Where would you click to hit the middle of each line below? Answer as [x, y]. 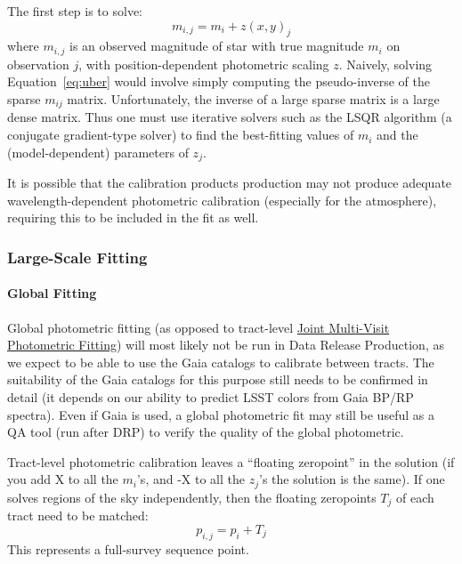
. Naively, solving [385, 64]
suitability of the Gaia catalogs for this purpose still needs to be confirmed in [218, 379]
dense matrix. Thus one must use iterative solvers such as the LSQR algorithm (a [230, 117]
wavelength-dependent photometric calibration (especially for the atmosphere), [222, 200]
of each [415, 497]
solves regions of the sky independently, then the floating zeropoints [192, 497]
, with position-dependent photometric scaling [204, 64]
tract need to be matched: [78, 516]
